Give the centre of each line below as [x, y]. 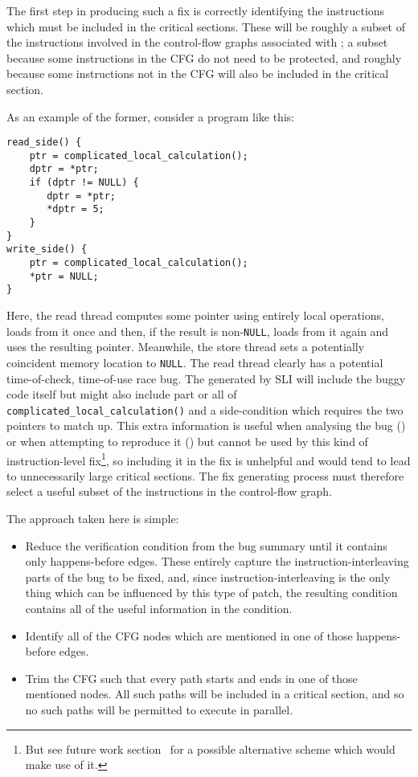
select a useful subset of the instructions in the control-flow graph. [170, 491]
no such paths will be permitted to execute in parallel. [159, 709]
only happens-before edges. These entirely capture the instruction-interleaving [217, 561]
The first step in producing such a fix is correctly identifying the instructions [196, 10]
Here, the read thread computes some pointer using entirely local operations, [195, 315]
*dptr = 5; [76, 209]
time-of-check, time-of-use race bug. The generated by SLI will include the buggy [206, 378]
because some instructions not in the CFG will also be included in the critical [198, 74]
